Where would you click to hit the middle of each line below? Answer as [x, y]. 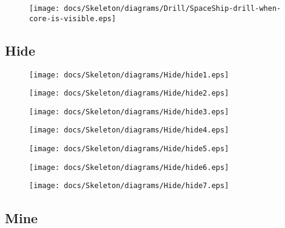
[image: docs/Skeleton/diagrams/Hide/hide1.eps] [129, 75]
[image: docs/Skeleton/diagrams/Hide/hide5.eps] [129, 149]
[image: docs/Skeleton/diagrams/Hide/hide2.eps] [129, 93]
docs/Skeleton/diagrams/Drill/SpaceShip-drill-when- [173, 8]
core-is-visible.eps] [73, 18]
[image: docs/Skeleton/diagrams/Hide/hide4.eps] [129, 130]
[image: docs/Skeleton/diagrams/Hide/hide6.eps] [129, 167]
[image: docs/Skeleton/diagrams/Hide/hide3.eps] [129, 112]
